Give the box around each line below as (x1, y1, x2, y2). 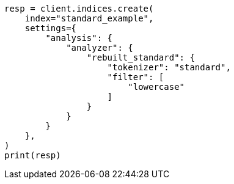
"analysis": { (45, 33, 113, 43)
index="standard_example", (24, 13, 154, 23)
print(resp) (4, 150, 61, 160)
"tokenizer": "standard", (107, 62, 231, 72)
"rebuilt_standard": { (86, 53, 195, 62)
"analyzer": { (66, 43, 133, 53)
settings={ (24, 23, 77, 33)
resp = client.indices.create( (4, 4, 154, 13)
